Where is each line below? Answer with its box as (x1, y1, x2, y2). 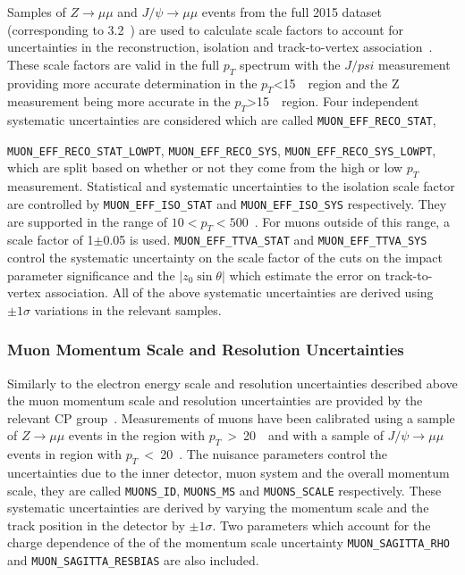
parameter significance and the (7, 265, 175, 284)
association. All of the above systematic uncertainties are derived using (45, 283, 434, 302)
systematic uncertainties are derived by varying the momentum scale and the (7, 498, 429, 517)
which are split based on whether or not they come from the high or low (7, 158, 403, 177)
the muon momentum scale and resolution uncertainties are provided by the (7, 391, 423, 410)
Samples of (7, 3, 66, 21)
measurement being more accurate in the (7, 92, 231, 111)
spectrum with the (240, 54, 341, 73)
